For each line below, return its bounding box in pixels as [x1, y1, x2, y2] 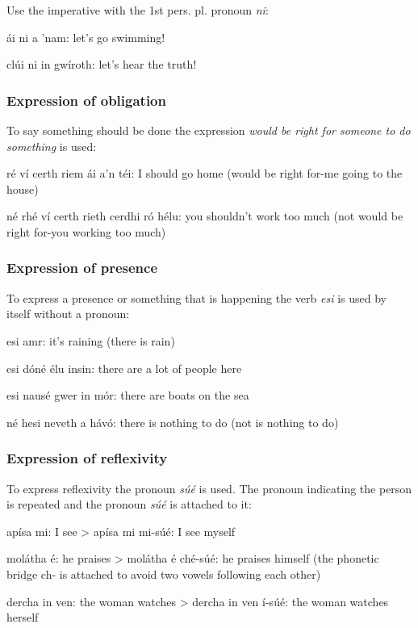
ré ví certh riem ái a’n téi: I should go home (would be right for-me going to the [6, 165, 403, 182]
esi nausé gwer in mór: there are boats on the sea [6, 387, 249, 404]
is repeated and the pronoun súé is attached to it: [6, 496, 252, 513]
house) [6, 180, 39, 197]
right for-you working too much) [6, 223, 166, 240]
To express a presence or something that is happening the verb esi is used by [6, 289, 387, 306]
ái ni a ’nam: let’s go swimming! [6, 28, 165, 45]
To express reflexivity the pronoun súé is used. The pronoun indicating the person [6, 479, 412, 496]
